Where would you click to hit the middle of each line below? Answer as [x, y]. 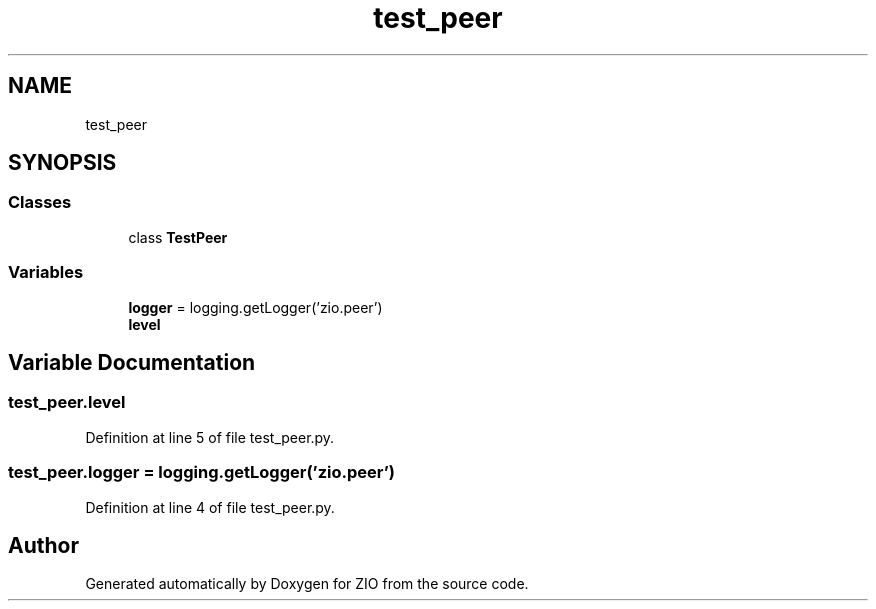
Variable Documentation [132, 362]
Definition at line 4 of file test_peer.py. [210, 507]
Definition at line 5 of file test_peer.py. [210, 437]
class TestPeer [178, 237]
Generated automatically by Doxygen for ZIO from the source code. [307, 584]
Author [43, 545]
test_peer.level [67, 402]
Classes [40, 202]
